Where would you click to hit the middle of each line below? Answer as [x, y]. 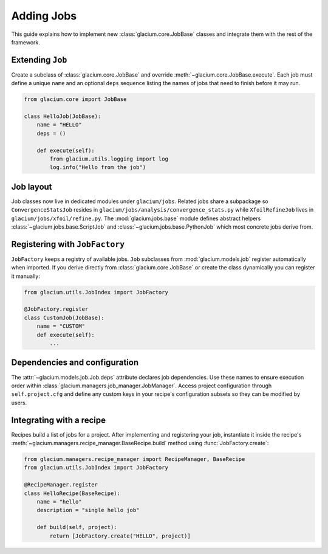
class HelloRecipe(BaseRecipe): [72, 493]
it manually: [26, 276]
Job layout [32, 186]
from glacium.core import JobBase [75, 99]
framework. [26, 42]
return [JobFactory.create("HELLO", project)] [120, 536]
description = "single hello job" [88, 510]
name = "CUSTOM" [61, 326]
